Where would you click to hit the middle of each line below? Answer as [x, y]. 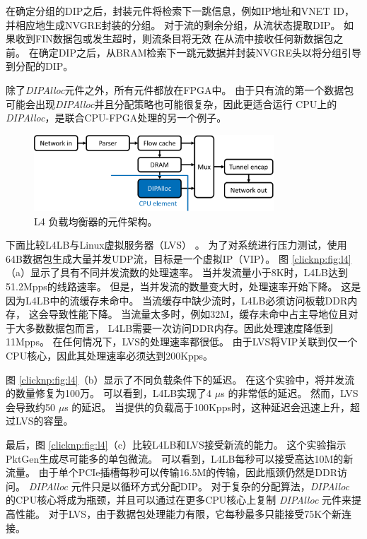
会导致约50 [30, 407]
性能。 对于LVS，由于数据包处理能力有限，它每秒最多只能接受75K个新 [179, 513]
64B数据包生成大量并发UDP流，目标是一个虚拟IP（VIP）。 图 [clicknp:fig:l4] [179, 258]
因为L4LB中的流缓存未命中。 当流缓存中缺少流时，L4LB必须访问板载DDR [177, 300]
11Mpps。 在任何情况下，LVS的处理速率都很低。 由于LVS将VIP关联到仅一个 [182, 342]
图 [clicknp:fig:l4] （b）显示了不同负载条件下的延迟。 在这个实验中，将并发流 [180, 379]
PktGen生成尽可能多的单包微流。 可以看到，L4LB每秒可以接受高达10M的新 [180, 458]
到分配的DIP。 [40, 66]
